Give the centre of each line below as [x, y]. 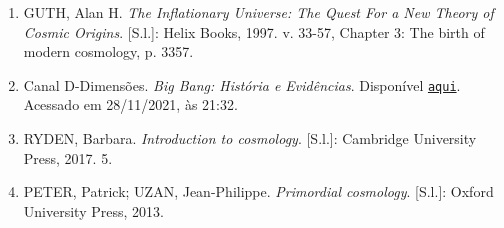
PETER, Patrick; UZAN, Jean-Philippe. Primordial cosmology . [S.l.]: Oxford [258, 191]
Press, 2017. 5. [68, 157]
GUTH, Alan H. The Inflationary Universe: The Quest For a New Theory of [258, 12]
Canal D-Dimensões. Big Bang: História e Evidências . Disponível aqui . [242, 84]
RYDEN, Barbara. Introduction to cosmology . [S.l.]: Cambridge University [250, 138]
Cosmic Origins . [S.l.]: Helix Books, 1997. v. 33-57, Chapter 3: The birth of [254, 31]
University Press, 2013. [93, 210]
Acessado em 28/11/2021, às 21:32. [130, 104]
